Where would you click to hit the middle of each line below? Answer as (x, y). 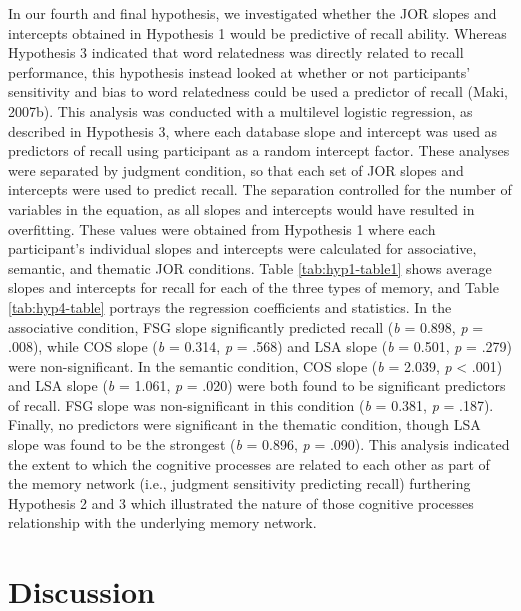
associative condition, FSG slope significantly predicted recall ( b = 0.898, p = (246, 326)
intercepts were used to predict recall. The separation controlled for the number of (260, 189)
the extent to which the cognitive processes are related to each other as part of (249, 463)
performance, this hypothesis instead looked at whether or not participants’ (239, 71)
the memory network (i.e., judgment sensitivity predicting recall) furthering (239, 483)
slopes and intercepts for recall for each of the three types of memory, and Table (253, 287)
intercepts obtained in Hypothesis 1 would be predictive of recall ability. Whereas (257, 32)
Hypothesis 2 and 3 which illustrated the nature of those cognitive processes (241, 502)
